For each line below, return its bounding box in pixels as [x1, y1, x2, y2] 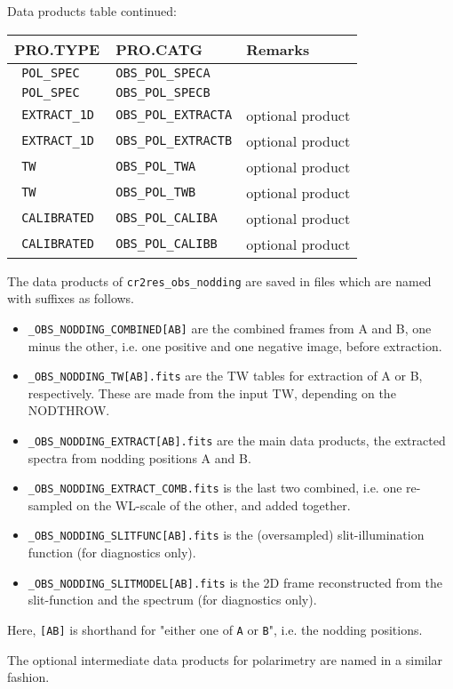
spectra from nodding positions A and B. [28, 448, 251, 467]
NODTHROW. [28, 401, 110, 420]
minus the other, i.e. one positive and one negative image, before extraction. [28, 336, 442, 355]
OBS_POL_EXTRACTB [115, 133, 233, 148]
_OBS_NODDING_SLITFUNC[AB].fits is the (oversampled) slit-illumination [28, 525, 425, 544]
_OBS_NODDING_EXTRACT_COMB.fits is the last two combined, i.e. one [28, 478, 402, 497]
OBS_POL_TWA [115, 159, 196, 174]
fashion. [7, 668, 50, 686]
